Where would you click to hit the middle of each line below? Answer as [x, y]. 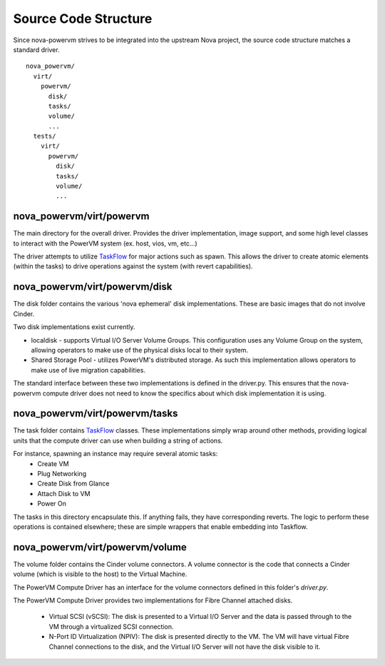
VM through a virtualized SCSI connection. [111, 626]
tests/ [45, 136]
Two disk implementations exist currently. [74, 327]
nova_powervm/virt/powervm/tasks [96, 414]
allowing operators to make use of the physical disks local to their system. [140, 350]
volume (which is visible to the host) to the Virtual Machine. [100, 574]
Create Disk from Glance [73, 484]
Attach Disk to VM [64, 493]
